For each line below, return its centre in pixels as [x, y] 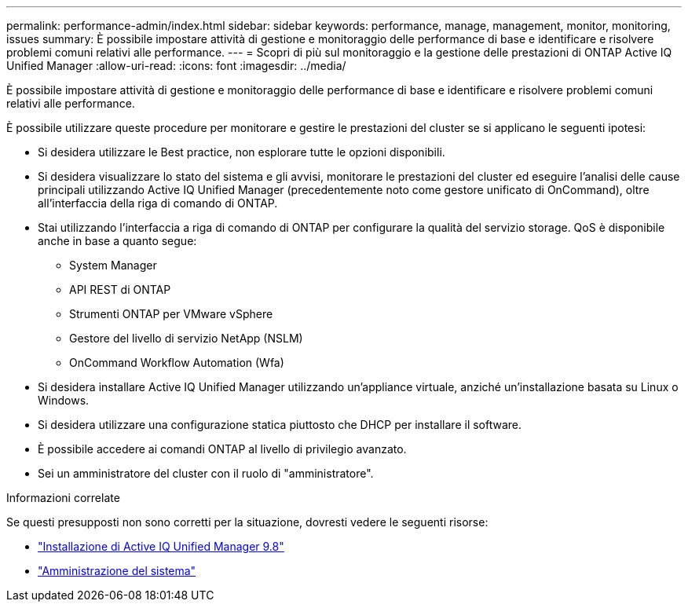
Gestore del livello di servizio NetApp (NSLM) [186, 338]
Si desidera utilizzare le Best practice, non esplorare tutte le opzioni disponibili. [242, 152]
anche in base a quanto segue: [117, 241]
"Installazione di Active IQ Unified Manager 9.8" [161, 546]
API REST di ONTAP [120, 289]
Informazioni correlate [63, 498]
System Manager [113, 265]
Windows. [64, 400]
